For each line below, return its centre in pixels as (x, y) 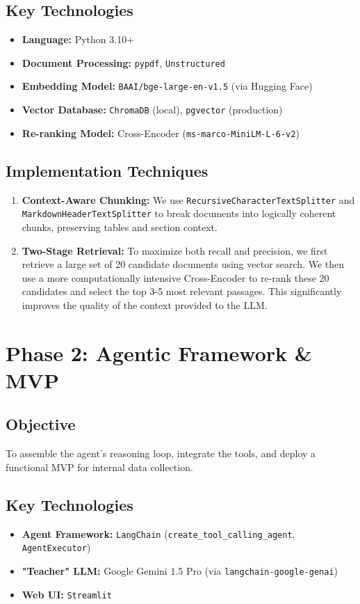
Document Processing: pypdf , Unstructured (123, 62)
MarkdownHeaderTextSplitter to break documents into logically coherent (179, 213)
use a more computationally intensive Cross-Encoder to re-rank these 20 (175, 277)
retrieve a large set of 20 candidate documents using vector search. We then (183, 264)
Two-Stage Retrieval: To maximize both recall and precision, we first (175, 250)
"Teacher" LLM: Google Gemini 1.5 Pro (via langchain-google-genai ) (180, 570)
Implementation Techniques (107, 170)
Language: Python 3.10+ (78, 39)
